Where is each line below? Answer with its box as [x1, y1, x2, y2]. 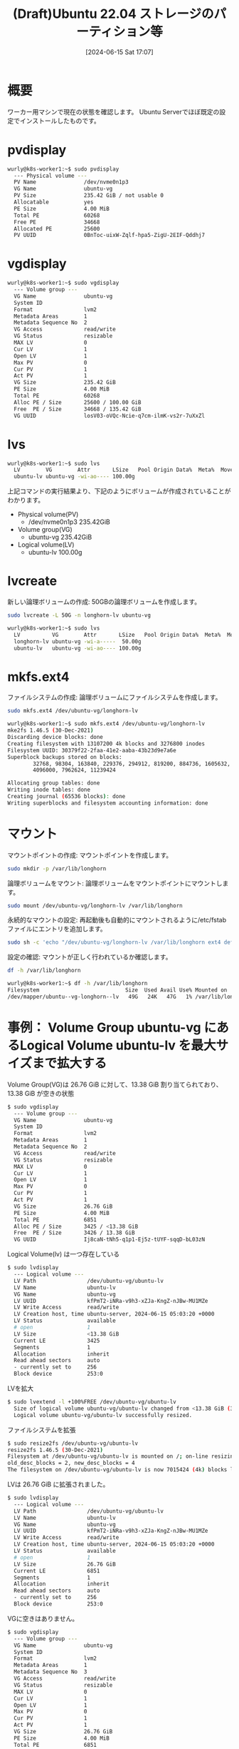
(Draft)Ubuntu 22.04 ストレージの [13, 6, 214, 22]
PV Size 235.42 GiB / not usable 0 [14, 192, 164, 199]
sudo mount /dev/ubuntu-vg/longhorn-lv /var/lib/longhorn [7, 902, 183, 909]
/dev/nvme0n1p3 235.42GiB [28, 518, 110, 526]
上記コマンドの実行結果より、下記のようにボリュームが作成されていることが [7, 487, 231, 495]
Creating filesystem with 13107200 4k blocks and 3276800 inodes [7, 740, 205, 747]
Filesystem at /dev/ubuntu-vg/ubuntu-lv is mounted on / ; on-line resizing [7, 1453, 237, 1460]
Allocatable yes [14, 198, 94, 206]
